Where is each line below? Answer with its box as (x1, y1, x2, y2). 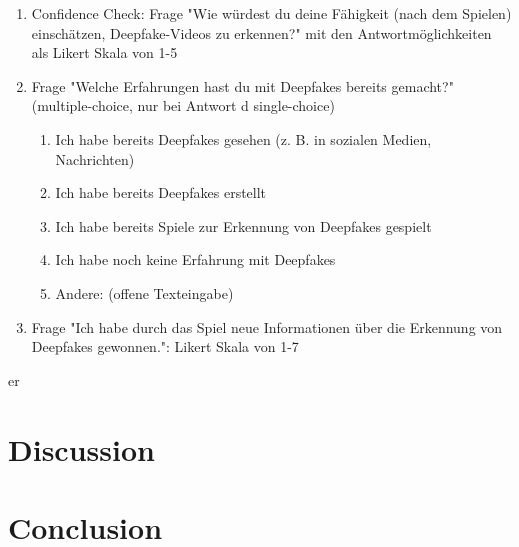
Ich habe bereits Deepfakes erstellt (55, 182, 267, 203)
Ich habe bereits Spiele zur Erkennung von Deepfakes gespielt (55, 215, 432, 236)
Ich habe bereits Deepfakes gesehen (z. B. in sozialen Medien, (55, 128, 432, 149)
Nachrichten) (55, 148, 135, 169)
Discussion (8, 428, 155, 469)
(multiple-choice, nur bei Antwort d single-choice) (31, 95, 335, 116)
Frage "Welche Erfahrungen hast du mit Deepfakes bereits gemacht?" (31, 75, 454, 96)
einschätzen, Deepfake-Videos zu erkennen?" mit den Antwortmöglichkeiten (31, 22, 492, 43)
